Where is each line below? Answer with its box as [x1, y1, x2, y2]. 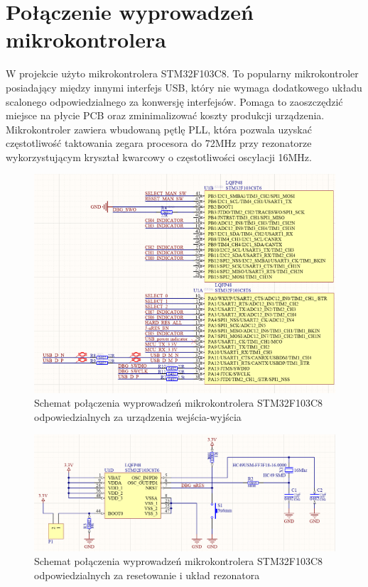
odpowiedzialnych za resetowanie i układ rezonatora [34, 567, 260, 582]
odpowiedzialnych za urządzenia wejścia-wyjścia [34, 409, 242, 424]
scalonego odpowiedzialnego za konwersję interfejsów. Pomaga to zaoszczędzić [6, 94, 343, 109]
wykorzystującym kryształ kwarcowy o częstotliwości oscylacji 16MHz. [6, 149, 312, 164]
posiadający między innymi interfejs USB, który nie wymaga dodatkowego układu [6, 79, 362, 94]
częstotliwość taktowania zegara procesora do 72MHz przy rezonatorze [6, 136, 312, 150]
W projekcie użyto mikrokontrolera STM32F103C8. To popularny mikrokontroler [6, 66, 359, 81]
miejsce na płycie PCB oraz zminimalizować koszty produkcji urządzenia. [6, 108, 325, 123]
